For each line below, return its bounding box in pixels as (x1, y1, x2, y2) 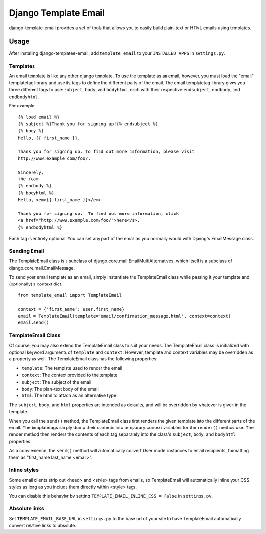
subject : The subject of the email (21, 379, 92, 385)
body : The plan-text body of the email (21, 386, 99, 392)
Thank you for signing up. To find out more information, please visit (18, 148, 195, 154)
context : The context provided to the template (21, 372, 118, 378)
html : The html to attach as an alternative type (21, 392, 117, 399)
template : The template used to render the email (21, 365, 123, 371)
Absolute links (9, 505, 44, 512)
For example (9, 103, 34, 108)
